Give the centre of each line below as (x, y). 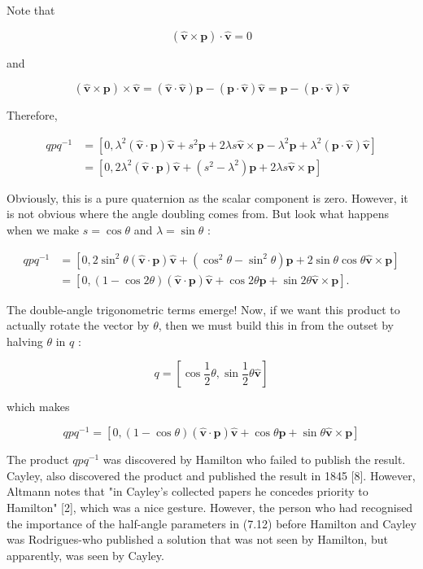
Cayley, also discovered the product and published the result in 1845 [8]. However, (211, 475)
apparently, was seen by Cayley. (85, 555)
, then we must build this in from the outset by (276, 325)
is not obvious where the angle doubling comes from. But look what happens (198, 214)
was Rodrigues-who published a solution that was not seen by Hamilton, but (197, 539)
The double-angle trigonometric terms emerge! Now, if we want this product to (203, 309)
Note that (31, 10)
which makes (38, 407)
